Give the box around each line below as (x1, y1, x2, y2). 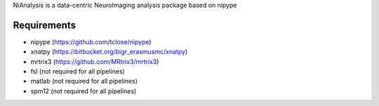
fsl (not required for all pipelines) (30, 67, 126, 76)
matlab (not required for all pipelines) (30, 77, 138, 86)
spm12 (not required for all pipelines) (30, 86, 137, 95)
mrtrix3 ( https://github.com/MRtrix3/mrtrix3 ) (30, 57, 159, 66)
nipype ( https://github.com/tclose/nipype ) (30, 37, 152, 46)
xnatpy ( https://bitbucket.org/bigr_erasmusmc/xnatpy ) (30, 48, 188, 56)
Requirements (13, 19, 77, 31)
